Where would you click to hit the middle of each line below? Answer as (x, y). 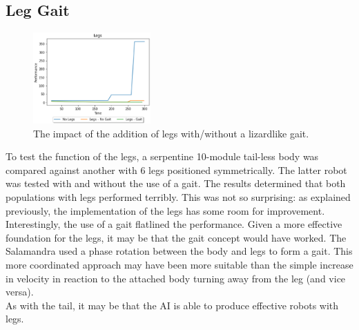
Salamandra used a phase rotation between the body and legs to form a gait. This (179, 251)
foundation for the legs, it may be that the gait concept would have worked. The (176, 237)
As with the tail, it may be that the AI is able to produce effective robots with (172, 305)
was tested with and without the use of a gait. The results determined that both (176, 183)
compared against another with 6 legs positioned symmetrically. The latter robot (176, 169)
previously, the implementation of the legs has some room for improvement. (165, 210)
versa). (20, 292)
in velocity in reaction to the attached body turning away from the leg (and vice (176, 278)
